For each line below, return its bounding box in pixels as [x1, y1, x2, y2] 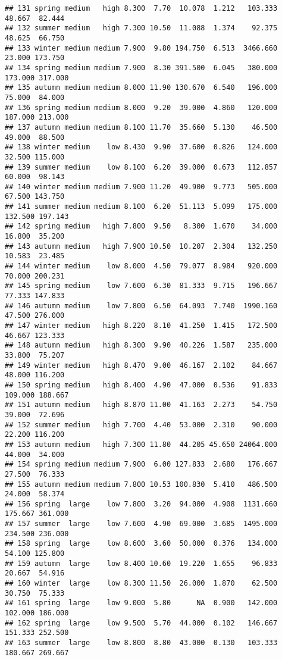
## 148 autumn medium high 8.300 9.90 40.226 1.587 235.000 [5, 341, 278, 350]
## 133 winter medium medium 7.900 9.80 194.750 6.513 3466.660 [5, 43, 278, 52]
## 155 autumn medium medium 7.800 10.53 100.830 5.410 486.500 [5, 480, 278, 489]
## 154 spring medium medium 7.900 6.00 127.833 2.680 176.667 [5, 460, 278, 469]
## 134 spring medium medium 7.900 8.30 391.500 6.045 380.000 [5, 63, 278, 72]
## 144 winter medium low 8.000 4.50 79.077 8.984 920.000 [5, 262, 278, 271]
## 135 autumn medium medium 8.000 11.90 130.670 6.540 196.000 [5, 83, 278, 92]
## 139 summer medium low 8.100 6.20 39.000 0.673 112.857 [5, 162, 278, 171]
